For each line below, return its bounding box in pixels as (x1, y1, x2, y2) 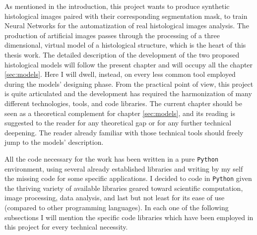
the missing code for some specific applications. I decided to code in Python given (4, 173, 252, 183)
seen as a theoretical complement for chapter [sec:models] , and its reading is (4, 108, 235, 118)
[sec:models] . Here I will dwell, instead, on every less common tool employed (4, 69, 236, 79)
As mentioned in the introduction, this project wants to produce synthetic (4, 1, 230, 11)
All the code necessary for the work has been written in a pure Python (4, 153, 219, 164)
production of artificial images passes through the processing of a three (4, 30, 220, 40)
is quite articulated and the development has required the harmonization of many (4, 88, 252, 99)
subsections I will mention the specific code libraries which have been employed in (4, 212, 254, 222)
